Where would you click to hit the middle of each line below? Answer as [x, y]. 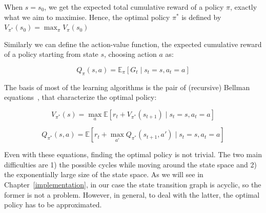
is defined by [201, 17]
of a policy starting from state [51, 54]
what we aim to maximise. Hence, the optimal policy [87, 17]
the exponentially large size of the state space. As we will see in [104, 174]
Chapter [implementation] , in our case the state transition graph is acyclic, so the [133, 184]
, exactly [244, 7]
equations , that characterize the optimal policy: [80, 97]
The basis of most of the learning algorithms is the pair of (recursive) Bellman [127, 87]
